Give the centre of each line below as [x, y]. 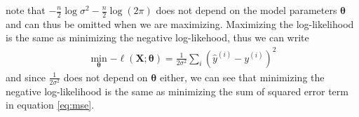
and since [26, 77]
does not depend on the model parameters [246, 10]
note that [26, 10]
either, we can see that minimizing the [242, 77]
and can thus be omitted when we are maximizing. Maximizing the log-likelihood [180, 23]
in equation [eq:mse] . [50, 105]
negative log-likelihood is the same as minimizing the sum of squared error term [177, 91]
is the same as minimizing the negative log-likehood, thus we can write [157, 37]
